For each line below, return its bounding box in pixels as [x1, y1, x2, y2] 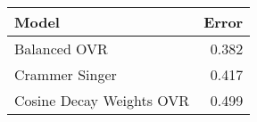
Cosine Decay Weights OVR [14, 90, 190, 110]
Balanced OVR [14, 38, 108, 59]
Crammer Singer [14, 64, 117, 85]
